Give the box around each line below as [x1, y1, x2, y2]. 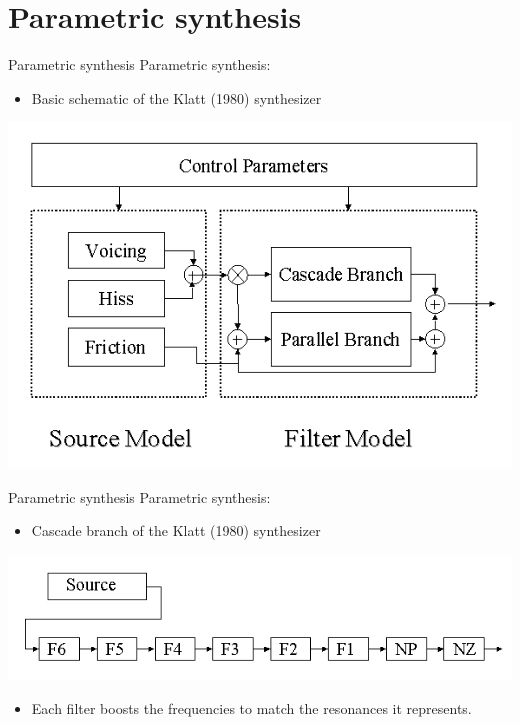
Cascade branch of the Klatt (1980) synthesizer [31, 520, 321, 541]
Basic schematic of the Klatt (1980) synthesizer [31, 87, 322, 108]
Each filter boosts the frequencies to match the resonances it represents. [31, 697, 472, 718]
